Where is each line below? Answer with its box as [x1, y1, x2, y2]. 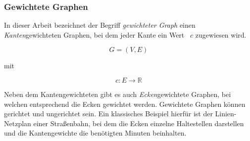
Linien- [215, 108, 237, 119]
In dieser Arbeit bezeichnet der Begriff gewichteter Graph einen [4, 20, 196, 30]
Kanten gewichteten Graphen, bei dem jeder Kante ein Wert [4, 29, 185, 40]
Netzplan [4, 118, 31, 128]
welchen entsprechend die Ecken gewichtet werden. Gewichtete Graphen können [4, 98, 246, 109]
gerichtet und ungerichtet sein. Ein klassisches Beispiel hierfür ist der [4, 108, 213, 119]
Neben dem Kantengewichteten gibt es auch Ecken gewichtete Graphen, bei [4, 89, 231, 99]
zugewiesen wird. [195, 29, 247, 40]
